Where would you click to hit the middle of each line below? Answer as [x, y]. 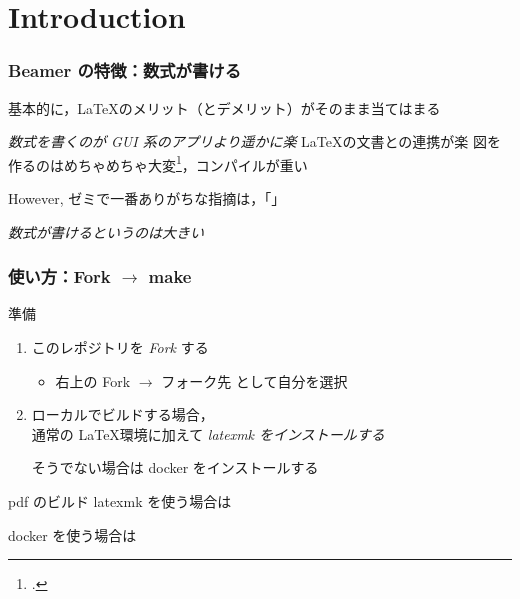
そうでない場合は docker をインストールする [175, 467]
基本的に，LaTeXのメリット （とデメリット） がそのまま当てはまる [224, 107]
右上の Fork [93, 380]
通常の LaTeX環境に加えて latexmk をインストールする [208, 433]
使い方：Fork [59, 276]
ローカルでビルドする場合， [122, 414]
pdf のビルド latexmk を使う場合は [120, 501]
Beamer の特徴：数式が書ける [125, 70]
